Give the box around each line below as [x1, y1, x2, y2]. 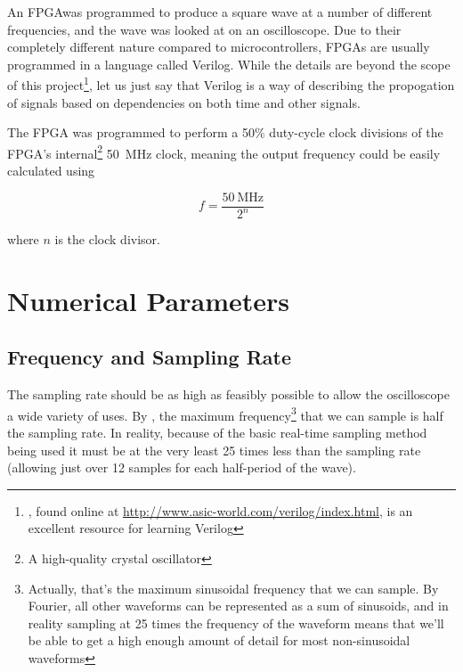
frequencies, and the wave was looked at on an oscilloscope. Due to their [7, 20, 402, 38]
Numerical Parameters [7, 282, 290, 318]
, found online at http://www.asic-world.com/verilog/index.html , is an [28, 501, 413, 520]
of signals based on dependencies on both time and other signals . [7, 93, 361, 111]
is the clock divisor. [54, 230, 160, 249]
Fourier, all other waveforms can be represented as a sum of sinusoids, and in [28, 596, 449, 615]
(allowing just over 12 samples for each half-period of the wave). [7, 458, 356, 477]
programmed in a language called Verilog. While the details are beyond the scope [7, 54, 451, 73]
